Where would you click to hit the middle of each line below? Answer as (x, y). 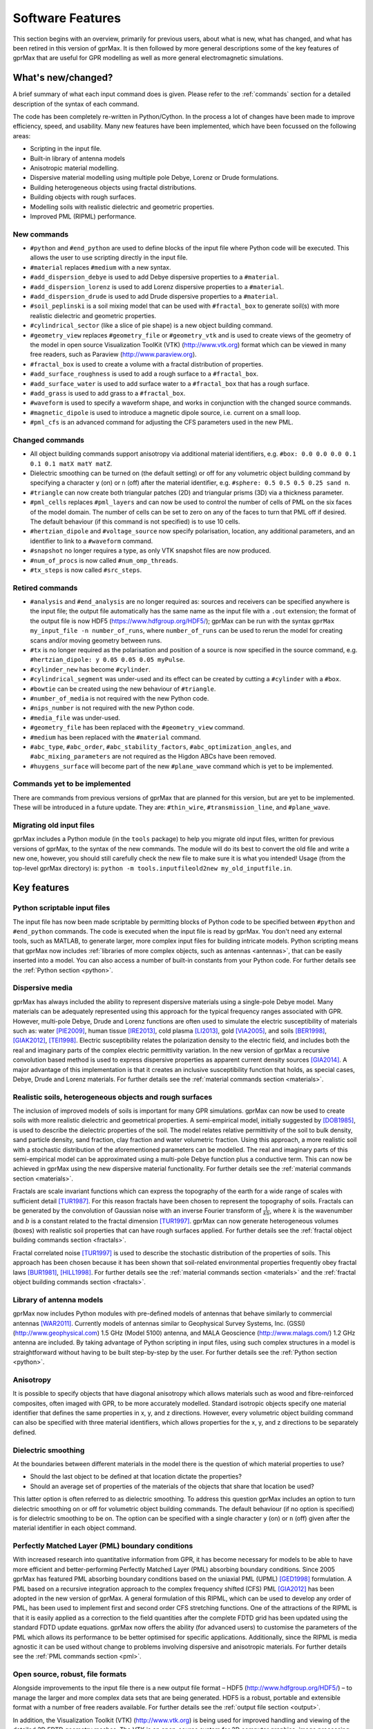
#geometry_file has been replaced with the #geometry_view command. (137, 728)
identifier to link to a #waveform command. (92, 541)
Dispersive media (42, 988)
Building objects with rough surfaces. (83, 197)
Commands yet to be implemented (72, 784)
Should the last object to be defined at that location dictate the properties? (136, 1477)
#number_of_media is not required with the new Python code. (119, 698)
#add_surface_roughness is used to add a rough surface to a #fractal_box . (144, 374)
